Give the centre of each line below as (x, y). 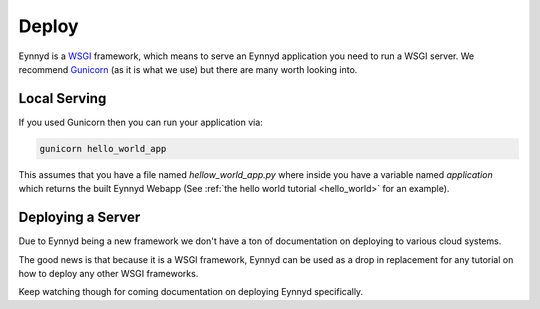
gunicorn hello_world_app (103, 148)
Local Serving (62, 98)
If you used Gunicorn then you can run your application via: (141, 122)
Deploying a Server (79, 217)
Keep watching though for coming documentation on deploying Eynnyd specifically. (191, 292)
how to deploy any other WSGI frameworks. (108, 273)
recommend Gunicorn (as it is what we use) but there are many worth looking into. (188, 69)
